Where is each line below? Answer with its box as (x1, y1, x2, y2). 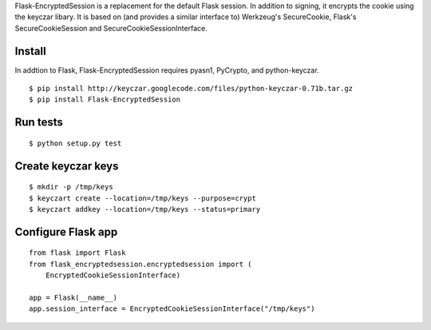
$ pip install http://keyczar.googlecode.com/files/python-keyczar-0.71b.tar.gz (29, 84, 354, 93)
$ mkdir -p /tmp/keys (29, 182, 113, 192)
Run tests (14, 116, 63, 129)
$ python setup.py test (29, 138, 122, 148)
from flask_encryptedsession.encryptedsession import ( (29, 260, 252, 268)
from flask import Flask (29, 248, 126, 257)
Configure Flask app (14, 225, 118, 239)
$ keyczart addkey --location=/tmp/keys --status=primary (29, 205, 261, 214)
